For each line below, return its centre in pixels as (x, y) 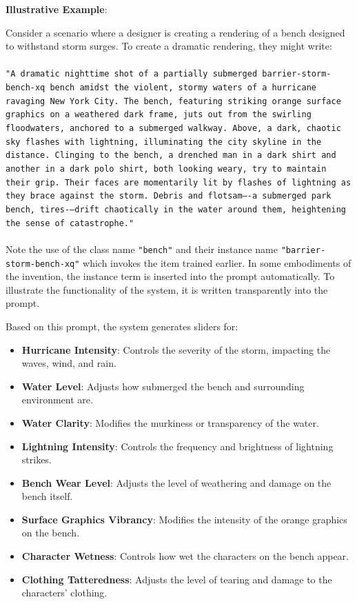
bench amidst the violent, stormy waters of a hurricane (183, 88)
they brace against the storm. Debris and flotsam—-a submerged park (169, 196)
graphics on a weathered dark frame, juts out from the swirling (159, 115)
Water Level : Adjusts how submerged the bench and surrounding (163, 386)
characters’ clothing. (64, 593)
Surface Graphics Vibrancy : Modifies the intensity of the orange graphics (184, 519)
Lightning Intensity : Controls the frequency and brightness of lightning (177, 446)
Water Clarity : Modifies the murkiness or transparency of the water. (170, 422)
